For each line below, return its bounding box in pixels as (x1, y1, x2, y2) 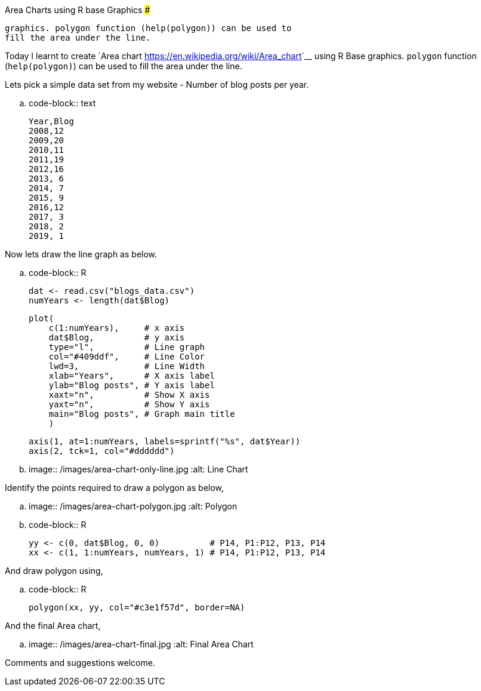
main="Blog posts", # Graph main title (48, 409, 235, 419)
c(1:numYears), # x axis (48, 323, 185, 333)
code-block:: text (29, 98, 96, 108)
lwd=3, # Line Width (48, 361, 205, 371)
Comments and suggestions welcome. (5, 658, 155, 668)
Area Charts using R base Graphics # (5, 5, 150, 15)
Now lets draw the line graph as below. (5, 249, 158, 259)
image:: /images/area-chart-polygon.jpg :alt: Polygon (29, 501, 238, 511)
